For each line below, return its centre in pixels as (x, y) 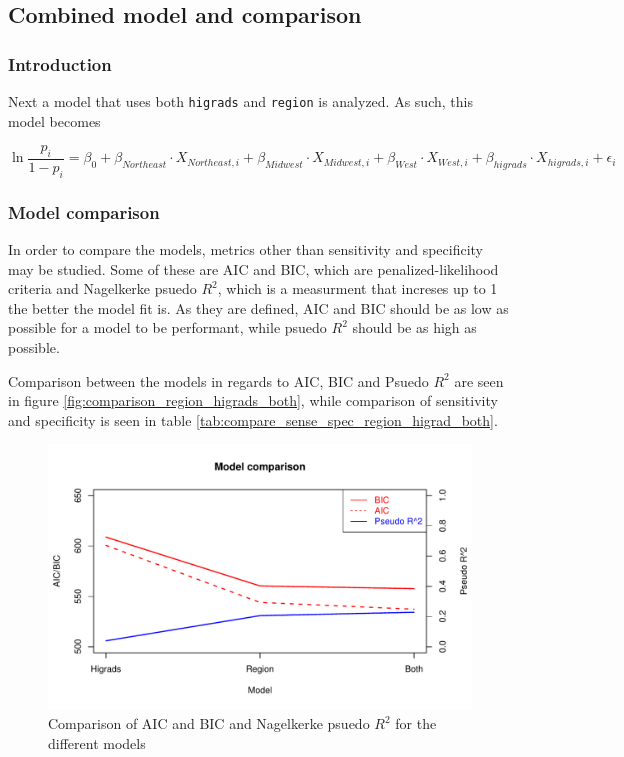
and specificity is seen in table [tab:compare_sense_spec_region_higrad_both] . (253, 419)
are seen (479, 380)
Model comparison (84, 211)
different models (97, 742)
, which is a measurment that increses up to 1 (357, 288)
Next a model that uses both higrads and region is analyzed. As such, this (240, 101)
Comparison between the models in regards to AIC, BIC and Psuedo (218, 380)
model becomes (54, 120)
